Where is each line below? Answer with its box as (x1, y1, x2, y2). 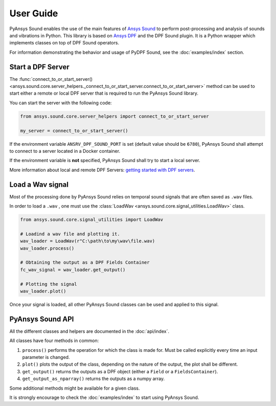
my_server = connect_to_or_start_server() (20, 128, 128, 133)
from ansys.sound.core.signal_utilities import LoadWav (20, 217, 164, 222)
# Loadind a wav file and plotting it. (20, 231, 120, 237)
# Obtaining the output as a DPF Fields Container (20, 260, 150, 265)
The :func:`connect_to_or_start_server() (9, 76, 93, 82)
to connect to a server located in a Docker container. (9, 148, 120, 154)
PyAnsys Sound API (9, 314, 74, 323)
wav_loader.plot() (20, 288, 66, 294)
